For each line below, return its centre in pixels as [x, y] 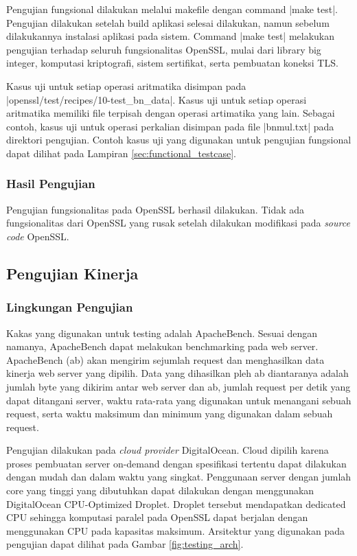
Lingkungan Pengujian [70, 307]
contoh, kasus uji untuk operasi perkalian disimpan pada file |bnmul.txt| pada [170, 126]
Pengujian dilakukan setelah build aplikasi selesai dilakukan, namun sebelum [168, 22]
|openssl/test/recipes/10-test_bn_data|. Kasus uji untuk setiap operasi [157, 99]
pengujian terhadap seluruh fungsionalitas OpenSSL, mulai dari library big [164, 49]
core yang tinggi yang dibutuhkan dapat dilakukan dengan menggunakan [160, 490]
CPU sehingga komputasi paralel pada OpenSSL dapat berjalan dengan [157, 517]
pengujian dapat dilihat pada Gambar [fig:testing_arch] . [125, 544]
